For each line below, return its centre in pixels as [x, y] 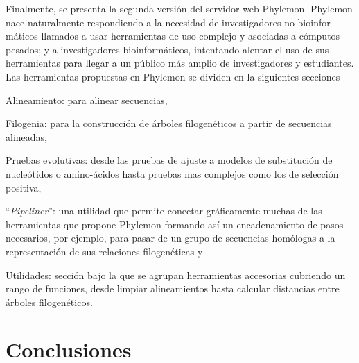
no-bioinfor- [309, 22]
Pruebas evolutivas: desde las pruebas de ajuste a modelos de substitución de [169, 160]
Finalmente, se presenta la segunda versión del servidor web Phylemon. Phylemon [179, 8]
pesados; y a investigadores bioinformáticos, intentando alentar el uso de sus [167, 49]
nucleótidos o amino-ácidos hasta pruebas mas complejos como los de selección [172, 173]
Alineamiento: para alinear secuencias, [87, 100]
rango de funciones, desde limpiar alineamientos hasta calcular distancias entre [173, 288]
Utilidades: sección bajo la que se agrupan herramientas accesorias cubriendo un [176, 275]
